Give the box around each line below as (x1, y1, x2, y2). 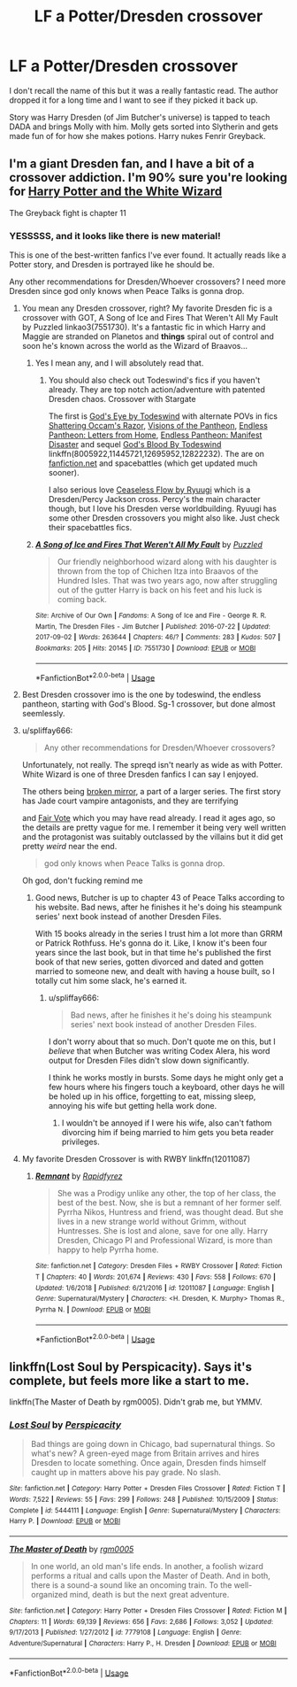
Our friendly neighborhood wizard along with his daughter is (57, 556, 277, 568)
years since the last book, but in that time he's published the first (34, 948, 271, 958)
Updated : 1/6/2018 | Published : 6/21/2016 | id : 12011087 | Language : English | (34, 1283, 275, 1292)
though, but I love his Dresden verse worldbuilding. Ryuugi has (48, 503, 277, 515)
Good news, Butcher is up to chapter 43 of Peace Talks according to (34, 893, 286, 903)
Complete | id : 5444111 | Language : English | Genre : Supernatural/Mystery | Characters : (9, 1505, 281, 1515)
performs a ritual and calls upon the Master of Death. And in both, (30, 1570, 271, 1581)
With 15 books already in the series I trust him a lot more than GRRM (34, 928, 283, 940)
